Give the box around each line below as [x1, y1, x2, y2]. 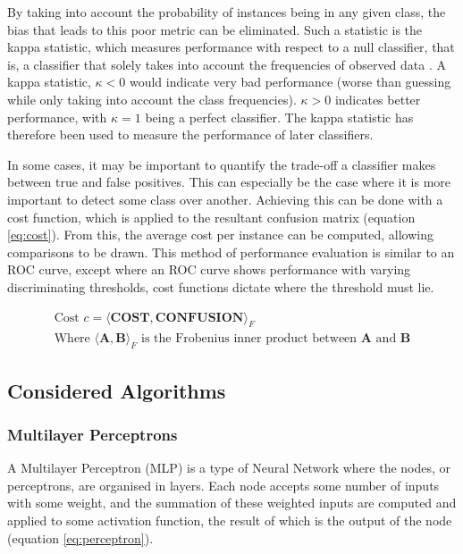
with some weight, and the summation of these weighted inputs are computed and [7, 493, 457, 512]
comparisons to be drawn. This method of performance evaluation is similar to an [7, 242, 455, 261]
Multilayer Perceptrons [7, 423, 178, 445]
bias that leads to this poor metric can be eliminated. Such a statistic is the [7, 20, 423, 38]
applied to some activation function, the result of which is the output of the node [7, 510, 452, 529]
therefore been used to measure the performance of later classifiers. [7, 125, 374, 144]
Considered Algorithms [7, 376, 226, 404]
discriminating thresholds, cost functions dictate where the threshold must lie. [7, 277, 434, 296]
